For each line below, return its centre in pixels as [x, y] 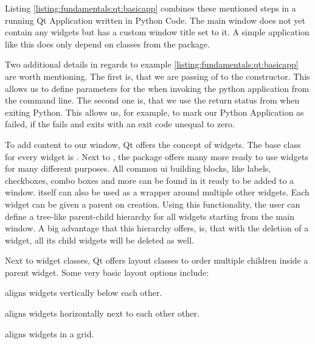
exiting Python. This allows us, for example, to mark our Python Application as [154, 112]
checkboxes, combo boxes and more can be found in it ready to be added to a [150, 180]
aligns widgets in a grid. [50, 333]
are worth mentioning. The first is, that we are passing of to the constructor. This [157, 76]
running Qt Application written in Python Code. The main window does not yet [155, 20]
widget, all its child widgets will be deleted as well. [99, 240]
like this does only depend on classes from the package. [108, 44]
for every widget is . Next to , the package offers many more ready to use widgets [157, 156]
